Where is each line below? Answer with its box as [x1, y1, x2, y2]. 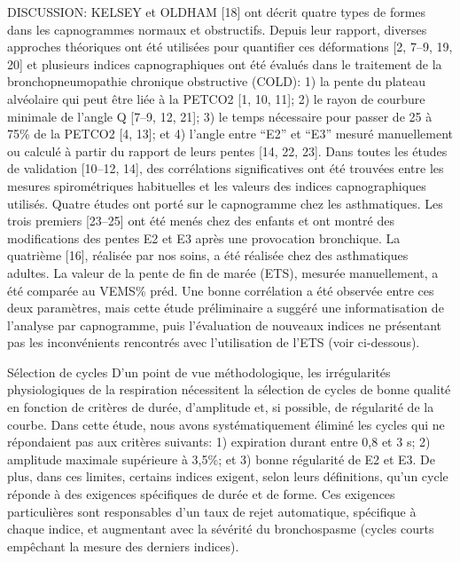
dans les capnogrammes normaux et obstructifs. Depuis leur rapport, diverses [7, 20, 427, 38]
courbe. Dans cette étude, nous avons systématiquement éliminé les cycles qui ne [7, 415, 445, 433]
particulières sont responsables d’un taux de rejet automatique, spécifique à [7, 502, 417, 520]
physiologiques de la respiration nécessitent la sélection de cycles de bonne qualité [7, 380, 451, 399]
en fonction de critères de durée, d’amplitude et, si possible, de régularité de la [7, 398, 434, 416]
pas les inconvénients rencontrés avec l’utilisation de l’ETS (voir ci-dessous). [7, 333, 420, 352]
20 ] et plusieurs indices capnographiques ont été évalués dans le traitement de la [7, 54, 442, 73]
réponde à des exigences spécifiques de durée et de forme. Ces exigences [7, 485, 395, 503]
